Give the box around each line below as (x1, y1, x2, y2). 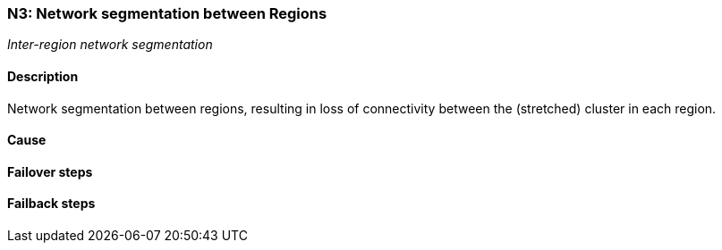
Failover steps (7, 163, 93, 179)
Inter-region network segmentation (7, 37, 213, 53)
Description (7, 68, 79, 84)
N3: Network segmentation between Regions (7, 4, 327, 22)
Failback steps (7, 196, 96, 212)
